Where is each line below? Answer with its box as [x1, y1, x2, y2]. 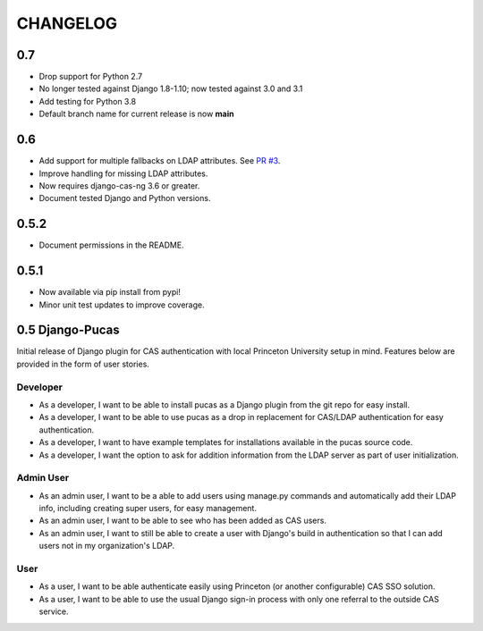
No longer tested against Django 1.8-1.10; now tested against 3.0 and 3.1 [38, 83, 303, 94]
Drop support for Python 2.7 [38, 72, 143, 82]
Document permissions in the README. [38, 240, 184, 250]
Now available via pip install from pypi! [38, 287, 181, 298]
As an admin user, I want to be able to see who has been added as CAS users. [38, 515, 326, 526]
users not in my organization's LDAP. [38, 541, 175, 551]
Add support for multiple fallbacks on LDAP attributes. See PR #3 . [38, 156, 281, 166]
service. [38, 606, 69, 617]
